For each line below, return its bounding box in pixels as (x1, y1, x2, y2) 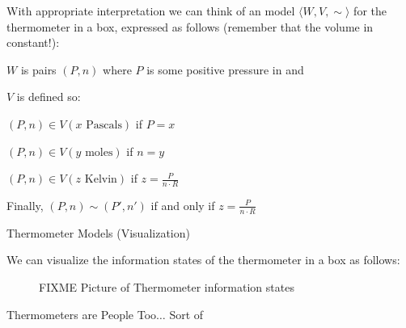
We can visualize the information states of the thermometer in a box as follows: (6, 251, 400, 268)
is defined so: (16, 88, 81, 105)
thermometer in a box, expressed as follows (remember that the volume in (6, 18, 374, 35)
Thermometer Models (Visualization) (6, 224, 190, 241)
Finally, (6, 196, 44, 213)
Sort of (169, 305, 204, 322)
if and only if (150, 196, 215, 213)
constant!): (6, 34, 60, 51)
